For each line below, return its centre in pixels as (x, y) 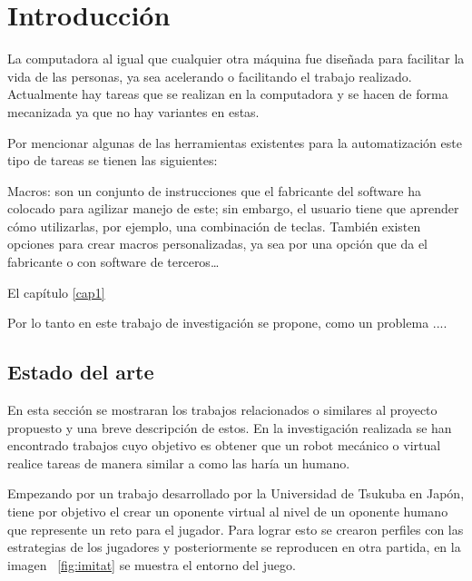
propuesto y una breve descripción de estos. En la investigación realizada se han (230, 427)
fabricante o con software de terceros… (113, 262)
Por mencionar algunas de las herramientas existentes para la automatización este (235, 142)
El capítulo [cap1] (56, 292)
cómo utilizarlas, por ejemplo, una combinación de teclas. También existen (214, 226)
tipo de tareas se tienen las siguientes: (113, 160)
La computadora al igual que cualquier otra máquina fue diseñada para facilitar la (236, 59)
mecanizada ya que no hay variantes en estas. (133, 111)
